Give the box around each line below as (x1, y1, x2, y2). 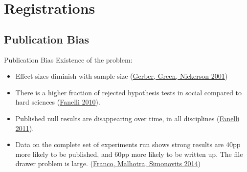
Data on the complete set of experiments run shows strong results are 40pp (15, 139, 241, 150)
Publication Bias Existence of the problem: (4, 54, 133, 64)
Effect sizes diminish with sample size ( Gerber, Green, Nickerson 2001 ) (15, 71, 228, 81)
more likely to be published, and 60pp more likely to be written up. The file (15, 149, 243, 159)
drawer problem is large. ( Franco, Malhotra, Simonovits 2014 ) (15, 158, 201, 169)
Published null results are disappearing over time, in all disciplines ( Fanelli (15, 113, 240, 123)
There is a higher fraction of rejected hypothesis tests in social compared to (15, 87, 242, 97)
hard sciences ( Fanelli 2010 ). (15, 97, 100, 107)
